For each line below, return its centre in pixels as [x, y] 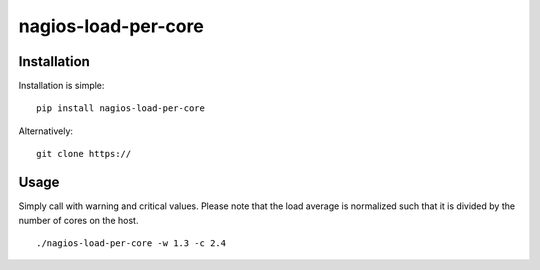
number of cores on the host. [78, 220]
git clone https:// [84, 154]
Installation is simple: [61, 86]
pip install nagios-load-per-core [120, 108]
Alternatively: [46, 131]
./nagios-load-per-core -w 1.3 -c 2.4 [131, 243]
